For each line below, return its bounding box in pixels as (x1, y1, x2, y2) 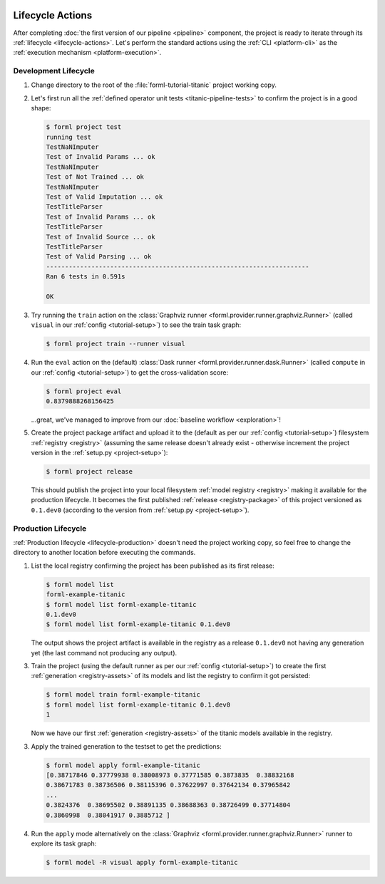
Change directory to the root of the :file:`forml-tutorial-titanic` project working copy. (31, 80, 277, 89)
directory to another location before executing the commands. (13, 548, 196, 557)
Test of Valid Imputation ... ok (46, 192, 163, 201)
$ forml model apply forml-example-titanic (46, 761, 201, 769)
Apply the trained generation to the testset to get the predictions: (31, 742, 222, 751)
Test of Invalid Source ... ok (46, 232, 156, 241)
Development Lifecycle (13, 66, 96, 76)
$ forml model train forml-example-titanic (46, 691, 201, 699)
